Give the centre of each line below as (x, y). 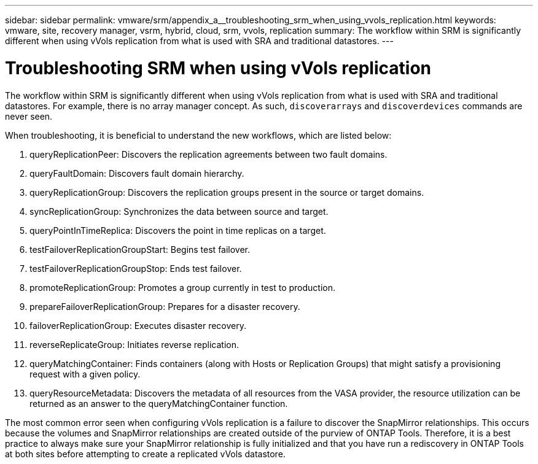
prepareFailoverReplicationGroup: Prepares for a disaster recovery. (165, 306)
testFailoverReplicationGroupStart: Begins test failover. (140, 249)
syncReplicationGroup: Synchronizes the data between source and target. (179, 211)
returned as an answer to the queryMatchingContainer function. (159, 403)
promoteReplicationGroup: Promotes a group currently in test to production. (182, 287)
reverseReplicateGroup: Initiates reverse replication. (134, 344)
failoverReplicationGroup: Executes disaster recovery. (138, 325)
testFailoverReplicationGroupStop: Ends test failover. (136, 268)
